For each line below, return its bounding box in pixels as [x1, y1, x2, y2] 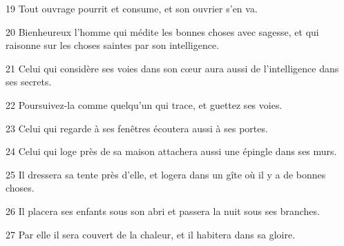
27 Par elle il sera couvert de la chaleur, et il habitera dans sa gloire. [6, 227, 296, 241]
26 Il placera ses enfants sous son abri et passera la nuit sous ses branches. [6, 203, 320, 218]
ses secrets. [6, 74, 52, 89]
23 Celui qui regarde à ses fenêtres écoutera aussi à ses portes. [6, 121, 268, 135]
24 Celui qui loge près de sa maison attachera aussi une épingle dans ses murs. [6, 144, 337, 158]
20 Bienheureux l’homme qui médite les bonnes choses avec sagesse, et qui [6, 24, 319, 39]
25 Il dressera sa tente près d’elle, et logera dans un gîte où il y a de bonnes [6, 167, 326, 181]
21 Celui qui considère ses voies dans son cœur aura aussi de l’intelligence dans [6, 61, 339, 75]
